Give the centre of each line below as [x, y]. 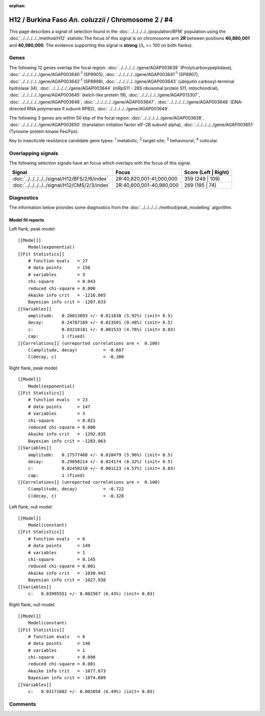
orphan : [17, 6]
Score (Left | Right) [207, 173]
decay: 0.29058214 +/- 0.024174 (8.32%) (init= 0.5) [100, 461]
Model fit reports [26, 220]
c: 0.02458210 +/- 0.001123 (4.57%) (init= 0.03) [102, 469]
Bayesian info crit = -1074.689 [67, 678]
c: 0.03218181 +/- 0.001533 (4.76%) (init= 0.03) [102, 329]
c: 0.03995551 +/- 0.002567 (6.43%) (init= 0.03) [91, 594]
